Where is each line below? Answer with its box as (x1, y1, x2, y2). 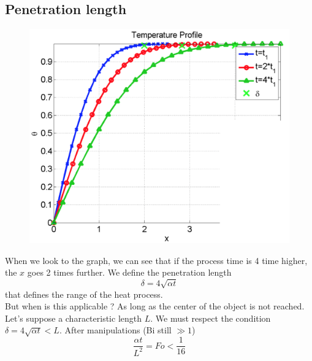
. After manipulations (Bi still (59, 324, 172, 336)
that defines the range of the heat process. (5, 287, 163, 300)
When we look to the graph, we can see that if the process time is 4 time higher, (5, 254, 308, 266)
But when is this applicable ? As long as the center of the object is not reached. (5, 300, 305, 312)
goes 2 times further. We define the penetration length (27, 266, 232, 279)
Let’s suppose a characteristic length (5, 311, 142, 324)
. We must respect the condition (150, 311, 271, 324)
